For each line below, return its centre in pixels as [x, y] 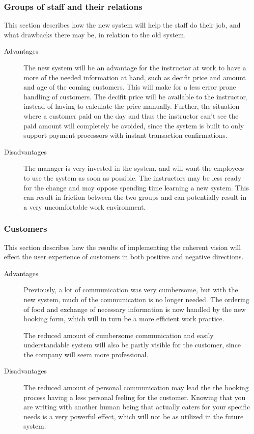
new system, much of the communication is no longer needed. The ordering [137, 299]
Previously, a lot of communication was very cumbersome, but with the [131, 290]
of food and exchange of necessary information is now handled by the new [135, 309]
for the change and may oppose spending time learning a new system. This [136, 187]
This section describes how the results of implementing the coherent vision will [123, 247]
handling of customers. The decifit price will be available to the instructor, [136, 96]
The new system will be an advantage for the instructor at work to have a [135, 67]
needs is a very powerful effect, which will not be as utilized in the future [134, 416]
